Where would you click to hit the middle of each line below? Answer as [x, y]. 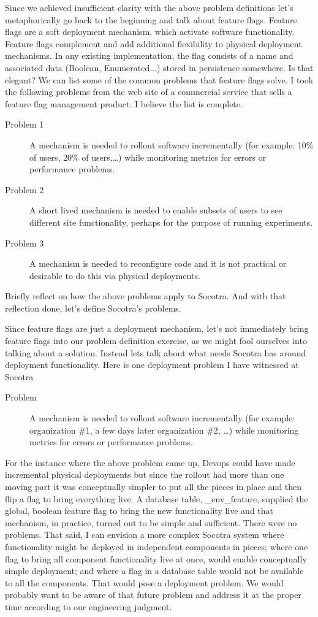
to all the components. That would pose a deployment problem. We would [144, 582]
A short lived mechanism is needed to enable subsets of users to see [156, 210]
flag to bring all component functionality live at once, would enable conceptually [156, 558]
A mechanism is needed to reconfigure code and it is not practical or [158, 263]
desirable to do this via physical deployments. [115, 275]
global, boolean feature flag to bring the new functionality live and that [139, 511]
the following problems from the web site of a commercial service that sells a [149, 92]
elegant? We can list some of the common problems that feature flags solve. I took [159, 79]
